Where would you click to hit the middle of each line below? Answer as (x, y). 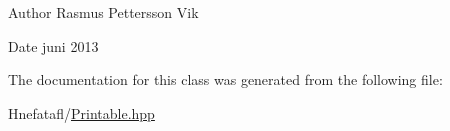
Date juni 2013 (53, 45)
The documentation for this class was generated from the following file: (225, 79)
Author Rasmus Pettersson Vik (103, 12)
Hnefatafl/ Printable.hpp (81, 112)
